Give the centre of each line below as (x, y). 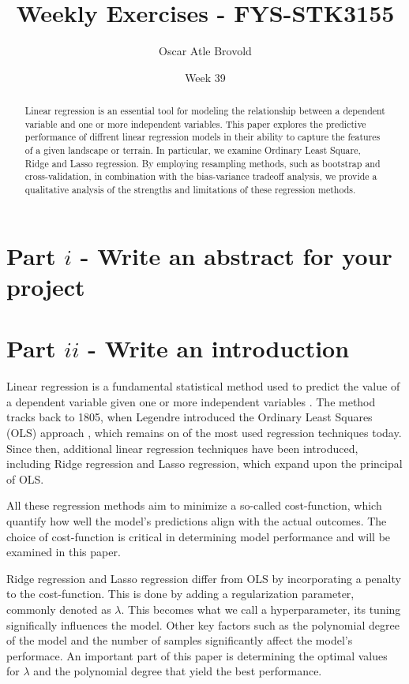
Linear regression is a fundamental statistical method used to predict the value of (203, 386)
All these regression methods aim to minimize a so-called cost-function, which (194, 505)
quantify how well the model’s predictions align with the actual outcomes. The (197, 520)
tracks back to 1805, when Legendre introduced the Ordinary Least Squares (189, 417)
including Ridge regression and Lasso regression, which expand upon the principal (204, 463)
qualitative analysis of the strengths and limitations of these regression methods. (190, 190)
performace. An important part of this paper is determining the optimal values (197, 655)
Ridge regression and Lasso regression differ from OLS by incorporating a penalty (204, 578)
